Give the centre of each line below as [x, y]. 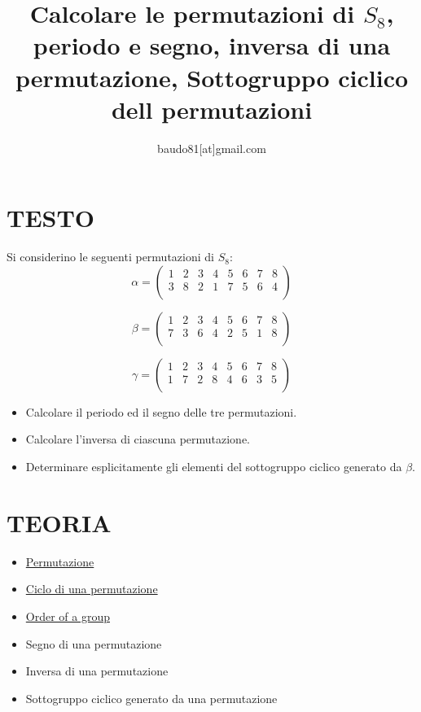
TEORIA [59, 522]
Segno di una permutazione [94, 643]
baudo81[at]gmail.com [212, 148]
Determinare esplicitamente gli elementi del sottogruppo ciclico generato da [214, 466]
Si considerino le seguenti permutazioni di [110, 257]
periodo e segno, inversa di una [212, 45]
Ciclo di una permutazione [92, 589]
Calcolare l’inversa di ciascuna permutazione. [138, 439]
